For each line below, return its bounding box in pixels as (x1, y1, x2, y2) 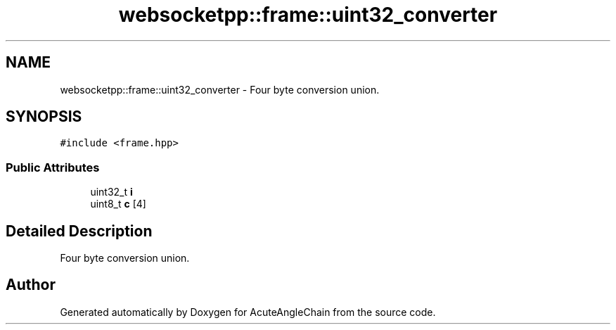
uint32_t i (90, 186, 133, 198)
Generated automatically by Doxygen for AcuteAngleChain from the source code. (60, 305, 436, 318)
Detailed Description (6, 222, 153, 240)
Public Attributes (6, 160, 100, 174)
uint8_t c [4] (90, 198, 146, 210)
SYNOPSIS (6, 108, 82, 126)
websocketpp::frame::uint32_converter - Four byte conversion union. (60, 83, 380, 96)
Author (6, 276, 56, 294)
